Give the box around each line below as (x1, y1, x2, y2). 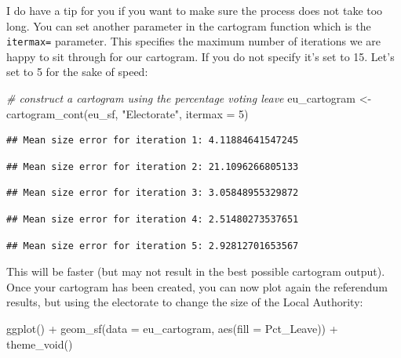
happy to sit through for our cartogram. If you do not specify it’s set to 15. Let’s (6, 48, 395, 64)
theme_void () (6, 335, 73, 352)
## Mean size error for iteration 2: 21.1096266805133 (6, 161, 299, 172)
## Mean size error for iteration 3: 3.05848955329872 (6, 187, 299, 199)
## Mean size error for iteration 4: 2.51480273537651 (6, 214, 299, 225)
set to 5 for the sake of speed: (6, 63, 148, 80)
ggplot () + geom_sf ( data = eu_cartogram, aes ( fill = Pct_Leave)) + (6, 320, 338, 336)
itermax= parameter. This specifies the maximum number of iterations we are (6, 33, 381, 49)
